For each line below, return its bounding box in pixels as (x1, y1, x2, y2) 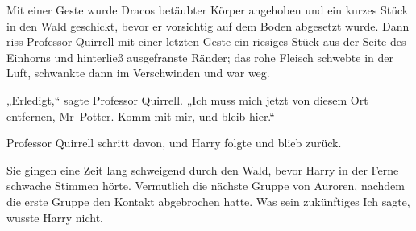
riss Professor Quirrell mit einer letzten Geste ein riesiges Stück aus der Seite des (6, 33, 406, 50)
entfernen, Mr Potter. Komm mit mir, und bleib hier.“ (6, 107, 275, 124)
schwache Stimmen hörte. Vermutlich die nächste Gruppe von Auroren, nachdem (6, 177, 405, 194)
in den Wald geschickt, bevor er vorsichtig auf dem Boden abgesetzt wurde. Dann (6, 17, 410, 34)
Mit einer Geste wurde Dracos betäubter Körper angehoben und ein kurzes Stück (6, 2, 409, 18)
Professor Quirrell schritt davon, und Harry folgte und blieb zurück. (6, 134, 342, 151)
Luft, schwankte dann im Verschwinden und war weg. (6, 64, 270, 81)
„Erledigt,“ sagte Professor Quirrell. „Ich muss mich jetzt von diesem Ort (6, 91, 368, 108)
